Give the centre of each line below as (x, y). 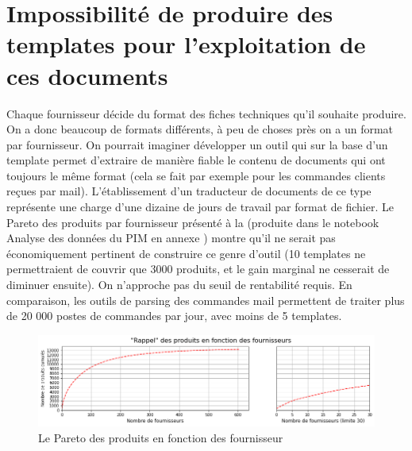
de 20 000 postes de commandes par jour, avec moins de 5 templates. (174, 316)
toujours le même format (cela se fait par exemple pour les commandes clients (196, 175)
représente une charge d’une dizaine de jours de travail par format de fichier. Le (200, 207)
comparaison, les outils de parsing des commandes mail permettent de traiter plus (206, 300)
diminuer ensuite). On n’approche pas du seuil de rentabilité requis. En (179, 285)
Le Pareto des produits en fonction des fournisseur (161, 438)
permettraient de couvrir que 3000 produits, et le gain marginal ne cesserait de (198, 269)
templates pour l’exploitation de (186, 44)
